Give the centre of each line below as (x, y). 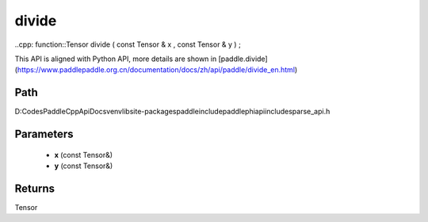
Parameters (44, 134)
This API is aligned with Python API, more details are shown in (116, 59)
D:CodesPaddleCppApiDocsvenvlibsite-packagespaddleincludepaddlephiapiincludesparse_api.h (172, 112)
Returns (35, 188)
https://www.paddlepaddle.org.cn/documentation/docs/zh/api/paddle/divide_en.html (156, 70)
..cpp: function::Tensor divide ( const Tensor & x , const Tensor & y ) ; (128, 44)
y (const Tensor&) (84, 166)
